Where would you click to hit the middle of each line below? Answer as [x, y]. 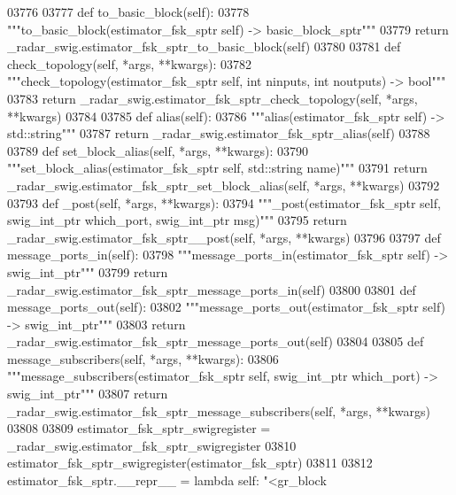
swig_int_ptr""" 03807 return [88, 394]
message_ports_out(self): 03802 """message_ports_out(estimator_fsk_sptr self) [227, 307]
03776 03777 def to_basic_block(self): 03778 [128, 12]
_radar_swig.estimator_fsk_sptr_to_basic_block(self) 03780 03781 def [204, 46]
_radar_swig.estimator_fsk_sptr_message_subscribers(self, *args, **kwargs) [219, 410]
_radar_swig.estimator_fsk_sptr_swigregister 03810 [152, 445]
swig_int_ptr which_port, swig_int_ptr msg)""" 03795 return [177, 220]
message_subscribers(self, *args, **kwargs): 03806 [143, 358]
